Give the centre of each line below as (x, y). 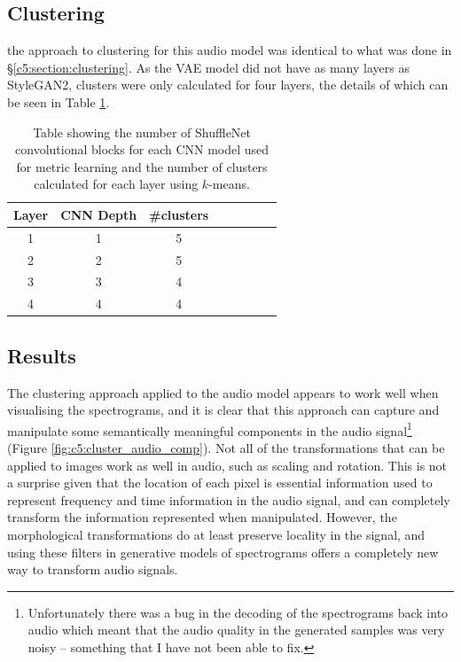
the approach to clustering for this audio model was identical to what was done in (230, 50)
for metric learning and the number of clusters (142, 166)
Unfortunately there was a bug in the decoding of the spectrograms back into (238, 612)
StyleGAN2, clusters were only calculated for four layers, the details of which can (228, 85)
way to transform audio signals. (93, 569)
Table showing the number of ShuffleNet (142, 132)
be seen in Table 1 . (59, 101)
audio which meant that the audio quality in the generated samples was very (236, 630)
